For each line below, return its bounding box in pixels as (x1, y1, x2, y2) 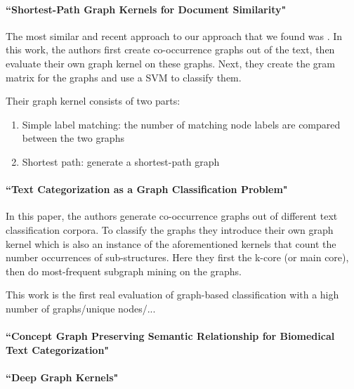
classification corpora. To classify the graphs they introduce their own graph (6, 222, 334, 237)
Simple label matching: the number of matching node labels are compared (22, 117, 341, 131)
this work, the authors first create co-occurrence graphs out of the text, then (6, 42, 335, 57)
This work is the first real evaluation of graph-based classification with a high (6, 287, 339, 302)
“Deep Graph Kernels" (6, 369, 119, 384)
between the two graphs (22, 131, 124, 145)
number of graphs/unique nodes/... (6, 301, 156, 315)
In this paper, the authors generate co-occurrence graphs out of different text (6, 209, 338, 223)
